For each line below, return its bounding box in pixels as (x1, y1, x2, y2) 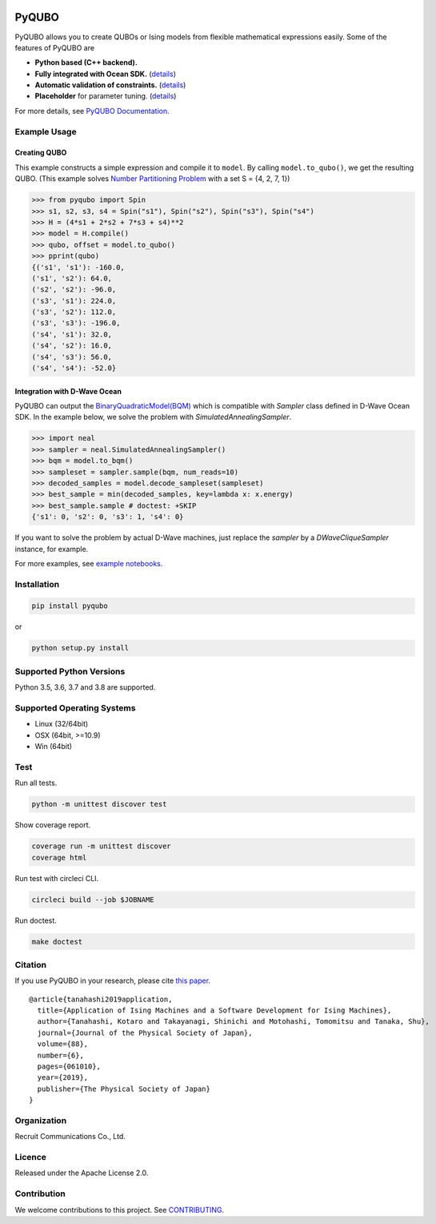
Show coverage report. (14, 820, 91, 830)
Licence (14, 1152, 47, 1163)
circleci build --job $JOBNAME (31, 895, 155, 904)
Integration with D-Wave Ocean (14, 386, 122, 396)
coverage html (31, 853, 87, 862)
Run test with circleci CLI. (14, 873, 99, 883)
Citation (14, 959, 47, 970)
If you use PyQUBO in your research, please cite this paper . (14, 976, 211, 985)
